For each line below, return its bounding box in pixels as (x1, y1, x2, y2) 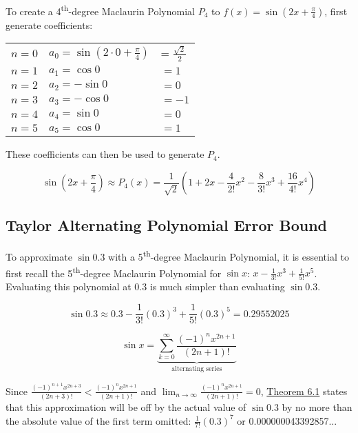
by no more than (282, 400, 352, 414)
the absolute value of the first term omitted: (6, 413, 191, 427)
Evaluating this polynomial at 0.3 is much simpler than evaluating (6, 279, 285, 294)
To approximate (6, 249, 72, 263)
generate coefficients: (6, 17, 93, 32)
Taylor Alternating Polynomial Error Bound (6, 214, 328, 236)
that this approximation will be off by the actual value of (6, 400, 246, 414)
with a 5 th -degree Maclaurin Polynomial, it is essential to (108, 248, 349, 263)
